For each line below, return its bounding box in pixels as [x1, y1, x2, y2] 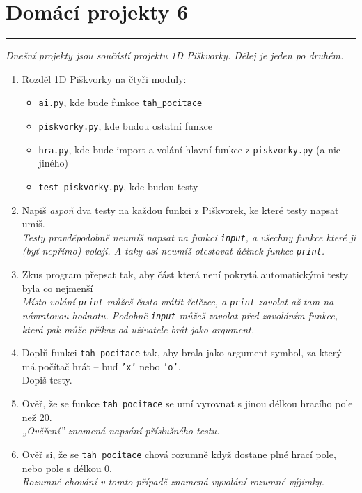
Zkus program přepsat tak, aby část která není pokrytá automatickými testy [22, 267, 349, 282]
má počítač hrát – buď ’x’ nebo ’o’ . [22, 358, 181, 373]
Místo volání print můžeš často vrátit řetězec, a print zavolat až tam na [22, 294, 334, 309]
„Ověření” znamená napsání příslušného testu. [22, 423, 220, 438]
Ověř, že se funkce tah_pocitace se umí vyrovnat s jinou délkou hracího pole [22, 396, 353, 411]
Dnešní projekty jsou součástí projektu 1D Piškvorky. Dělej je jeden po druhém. [6, 48, 344, 63]
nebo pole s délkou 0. [22, 460, 112, 475]
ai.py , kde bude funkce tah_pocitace [38, 95, 203, 109]
